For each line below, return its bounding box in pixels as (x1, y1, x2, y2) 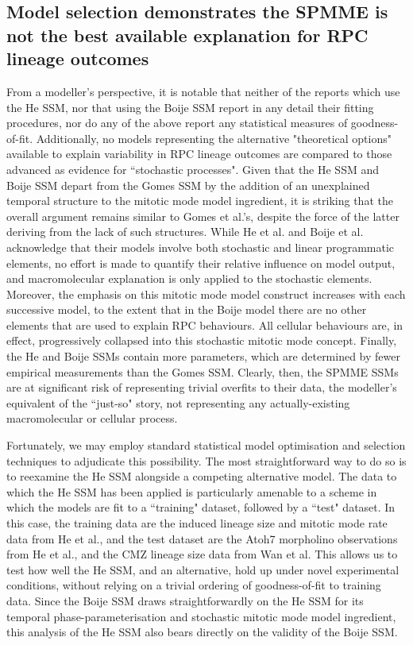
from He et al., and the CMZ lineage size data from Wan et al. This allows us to (6, 546, 398, 562)
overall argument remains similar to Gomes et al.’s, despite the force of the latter (6, 207, 399, 224)
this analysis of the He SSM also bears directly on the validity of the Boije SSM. (6, 624, 398, 640)
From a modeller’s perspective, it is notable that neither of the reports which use (6, 83, 400, 99)
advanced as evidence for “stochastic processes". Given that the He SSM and (6, 160, 379, 177)
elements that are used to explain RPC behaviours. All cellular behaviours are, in (6, 316, 403, 333)
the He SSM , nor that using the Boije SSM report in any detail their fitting (6, 98, 374, 115)
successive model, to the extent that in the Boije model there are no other (6, 301, 367, 318)
